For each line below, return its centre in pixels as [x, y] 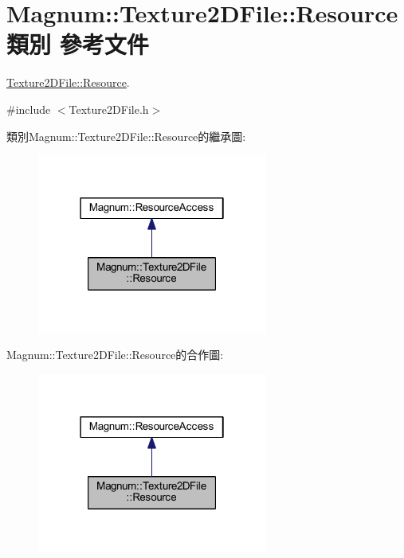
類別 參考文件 [78, 44]
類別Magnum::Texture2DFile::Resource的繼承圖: [126, 136]
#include [29, 109]
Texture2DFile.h [109, 109]
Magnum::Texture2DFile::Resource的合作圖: [115, 355]
